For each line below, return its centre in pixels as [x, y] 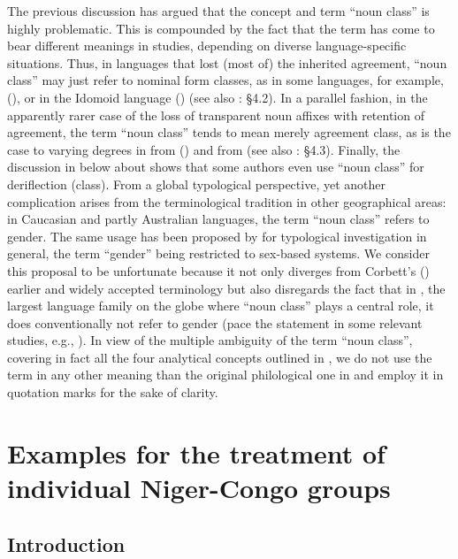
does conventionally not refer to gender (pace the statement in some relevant [215, 322]
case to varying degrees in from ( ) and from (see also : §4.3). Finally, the [204, 149]
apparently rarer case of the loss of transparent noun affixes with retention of [216, 115]
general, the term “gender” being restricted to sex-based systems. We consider [218, 253]
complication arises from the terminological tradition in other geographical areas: [227, 201]
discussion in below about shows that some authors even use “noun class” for [216, 167]
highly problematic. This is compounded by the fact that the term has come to [221, 28]
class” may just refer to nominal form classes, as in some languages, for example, [225, 80]
